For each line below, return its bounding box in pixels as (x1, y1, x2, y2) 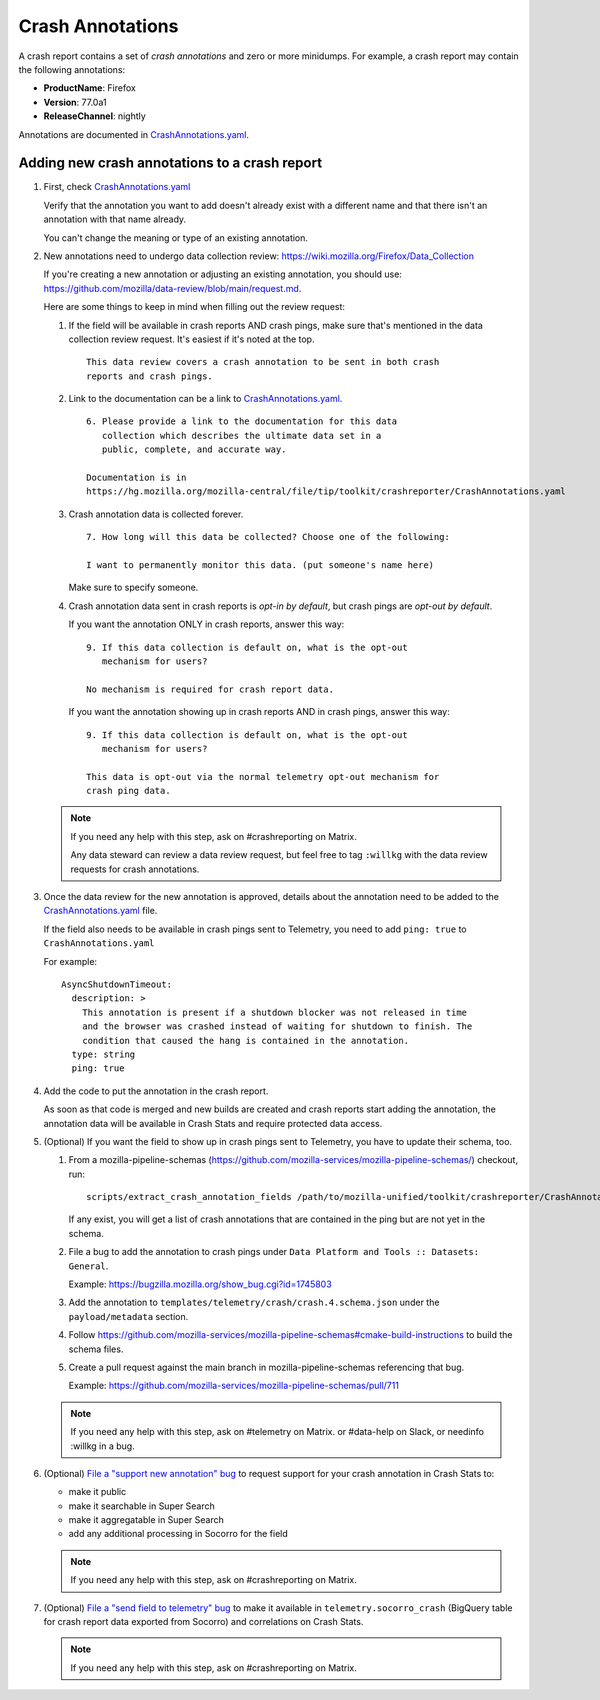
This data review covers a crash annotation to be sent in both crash (86, 356, 440, 368)
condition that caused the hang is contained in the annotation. (81, 1035, 410, 1046)
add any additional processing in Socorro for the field (68, 1528, 289, 1540)
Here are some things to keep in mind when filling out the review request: (43, 301, 345, 313)
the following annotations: (18, 63, 126, 75)
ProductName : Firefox (43, 82, 137, 94)
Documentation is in (86, 472, 187, 484)
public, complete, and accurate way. (101, 444, 287, 455)
